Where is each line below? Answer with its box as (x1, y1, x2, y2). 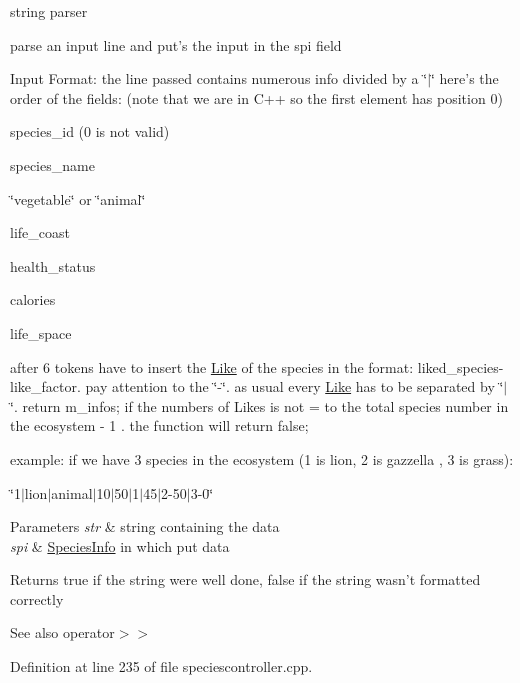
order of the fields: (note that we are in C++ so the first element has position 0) (10, 87, 503, 108)
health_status (10, 255, 96, 276)
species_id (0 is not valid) (10, 121, 170, 142)
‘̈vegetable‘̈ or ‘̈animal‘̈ (10, 188, 146, 209)
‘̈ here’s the (431, 68, 499, 89)
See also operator (10, 622, 115, 643)
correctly (10, 588, 64, 609)
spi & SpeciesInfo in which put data (10, 535, 230, 556)
